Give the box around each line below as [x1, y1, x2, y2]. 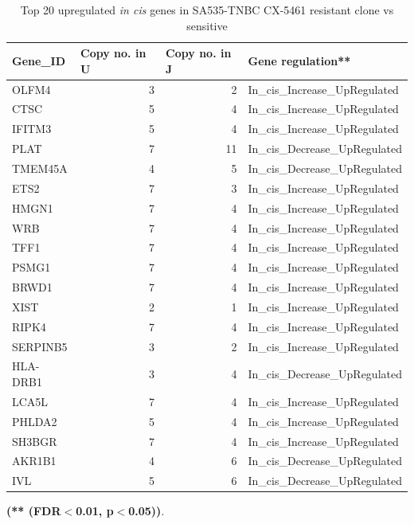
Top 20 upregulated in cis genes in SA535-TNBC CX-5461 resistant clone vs [20, 2, 394, 18]
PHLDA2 [12, 413, 57, 429]
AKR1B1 [12, 452, 57, 469]
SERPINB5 [12, 338, 68, 354]
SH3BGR [12, 432, 57, 449]
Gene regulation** [248, 52, 351, 68]
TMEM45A [12, 160, 68, 176]
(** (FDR [6, 502, 61, 519]
